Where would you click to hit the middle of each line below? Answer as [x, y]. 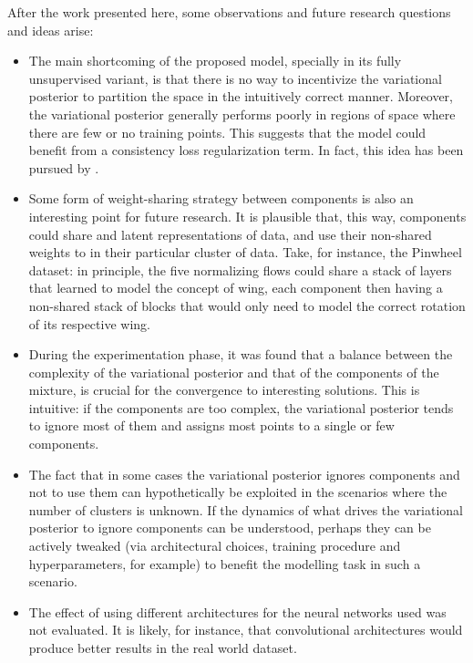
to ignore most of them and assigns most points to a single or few [211, 425]
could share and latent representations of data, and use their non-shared [230, 234]
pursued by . [64, 167]
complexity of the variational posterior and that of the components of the [234, 372]
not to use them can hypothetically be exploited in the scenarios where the [238, 492]
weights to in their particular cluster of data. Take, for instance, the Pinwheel [245, 252]
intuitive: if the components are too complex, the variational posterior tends [241, 407]
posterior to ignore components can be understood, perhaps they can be [230, 528]
